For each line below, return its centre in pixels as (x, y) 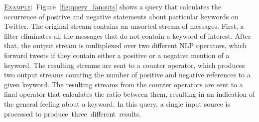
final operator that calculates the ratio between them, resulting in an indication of (129, 94)
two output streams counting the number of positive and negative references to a (127, 75)
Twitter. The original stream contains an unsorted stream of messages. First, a (124, 26)
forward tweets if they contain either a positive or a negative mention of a (117, 55)
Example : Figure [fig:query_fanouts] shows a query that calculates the (113, 6)
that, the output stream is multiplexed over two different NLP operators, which (125, 45)
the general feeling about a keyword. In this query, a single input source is (117, 103)
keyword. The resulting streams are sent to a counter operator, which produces (125, 65)
